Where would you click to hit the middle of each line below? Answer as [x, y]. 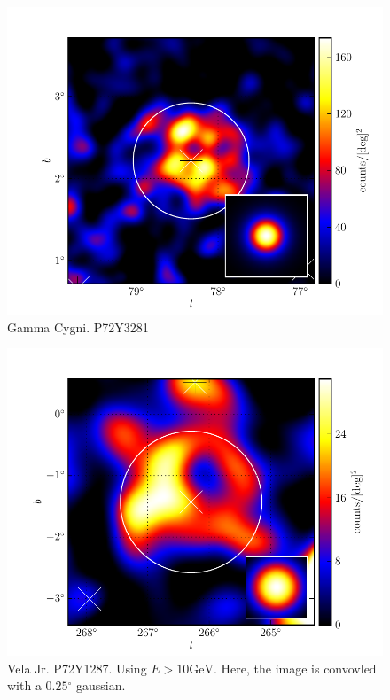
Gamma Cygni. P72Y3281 [78, 327]
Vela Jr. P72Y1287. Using [77, 668]
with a [24, 685]
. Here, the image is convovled [295, 668]
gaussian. [101, 685]
